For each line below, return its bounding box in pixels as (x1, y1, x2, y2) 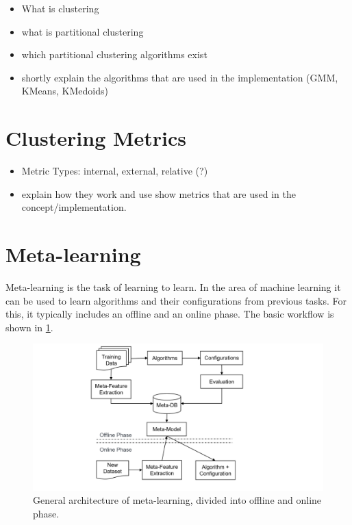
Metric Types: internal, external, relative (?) (21, 164, 208, 178)
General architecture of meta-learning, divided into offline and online (33, 493, 322, 507)
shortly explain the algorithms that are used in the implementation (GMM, (21, 70, 338, 84)
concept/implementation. (21, 200, 127, 214)
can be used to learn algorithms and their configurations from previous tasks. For (5, 293, 347, 307)
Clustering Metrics (5, 124, 187, 152)
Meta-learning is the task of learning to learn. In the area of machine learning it (5, 280, 341, 294)
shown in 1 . (5, 320, 53, 334)
